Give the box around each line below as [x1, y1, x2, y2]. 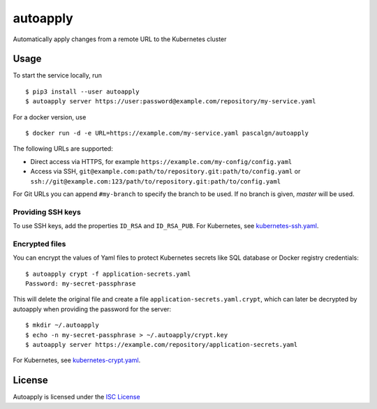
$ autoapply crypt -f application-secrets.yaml [25, 269, 191, 278]
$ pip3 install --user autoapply [25, 87, 140, 96]
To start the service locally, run [13, 71, 103, 80]
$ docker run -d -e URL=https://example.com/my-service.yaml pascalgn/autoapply [25, 129, 309, 137]
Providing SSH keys [13, 207, 82, 216]
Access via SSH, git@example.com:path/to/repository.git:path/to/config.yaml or [30, 168, 301, 176]
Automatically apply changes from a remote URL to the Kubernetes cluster [13, 35, 227, 43]
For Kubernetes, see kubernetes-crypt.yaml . [13, 356, 141, 364]
